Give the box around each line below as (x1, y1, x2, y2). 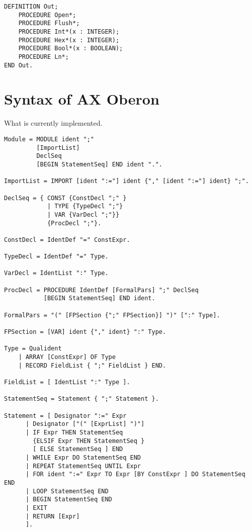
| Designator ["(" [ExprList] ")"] (25, 420, 145, 428)
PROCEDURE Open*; (18, 11, 76, 19)
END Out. (4, 61, 33, 69)
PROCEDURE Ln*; (18, 53, 69, 60)
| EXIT (25, 504, 47, 511)
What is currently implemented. (4, 118, 103, 128)
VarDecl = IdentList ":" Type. (4, 270, 109, 277)
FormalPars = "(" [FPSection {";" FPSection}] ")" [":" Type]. (4, 311, 220, 319)
